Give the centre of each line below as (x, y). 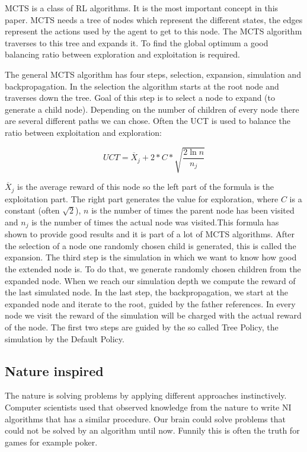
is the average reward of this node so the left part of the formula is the (146, 187)
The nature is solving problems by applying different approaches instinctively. (146, 395)
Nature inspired (54, 370)
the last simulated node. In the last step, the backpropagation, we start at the (147, 292)
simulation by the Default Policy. (65, 338)
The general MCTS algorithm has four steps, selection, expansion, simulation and (153, 74)
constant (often (32, 210)
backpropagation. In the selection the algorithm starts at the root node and (142, 86)
